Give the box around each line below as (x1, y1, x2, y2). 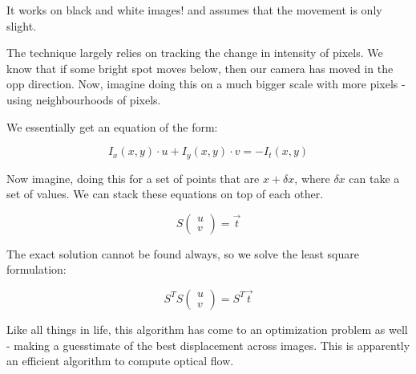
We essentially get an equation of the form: (6, 118, 218, 135)
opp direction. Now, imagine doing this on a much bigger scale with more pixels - (6, 75, 406, 92)
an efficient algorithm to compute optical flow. (6, 352, 234, 369)
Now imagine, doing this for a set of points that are (6, 169, 260, 186)
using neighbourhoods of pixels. (6, 91, 161, 108)
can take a (349, 169, 400, 186)
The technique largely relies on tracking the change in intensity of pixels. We (6, 44, 383, 61)
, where (294, 169, 330, 186)
